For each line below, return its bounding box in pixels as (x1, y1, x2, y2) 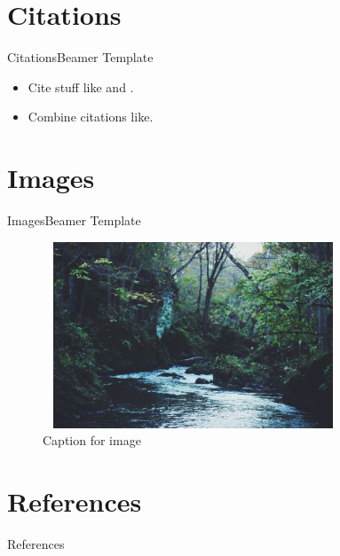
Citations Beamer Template (7, 48, 154, 67)
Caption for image (43, 431, 141, 450)
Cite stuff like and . (28, 77, 134, 96)
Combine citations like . (28, 107, 154, 126)
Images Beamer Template (7, 211, 141, 230)
